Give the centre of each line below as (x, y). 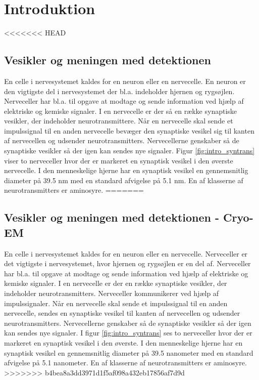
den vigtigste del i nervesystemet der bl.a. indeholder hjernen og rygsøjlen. (119, 91)
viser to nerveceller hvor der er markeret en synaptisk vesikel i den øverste (119, 160)
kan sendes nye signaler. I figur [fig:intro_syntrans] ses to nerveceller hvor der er (128, 333)
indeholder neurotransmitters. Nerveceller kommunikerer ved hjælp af (112, 293)
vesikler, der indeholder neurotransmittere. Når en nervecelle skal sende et (119, 121)
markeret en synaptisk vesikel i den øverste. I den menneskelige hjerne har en (123, 342)
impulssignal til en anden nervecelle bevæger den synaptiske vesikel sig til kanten (129, 130)
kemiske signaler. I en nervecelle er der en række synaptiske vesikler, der (116, 283)
